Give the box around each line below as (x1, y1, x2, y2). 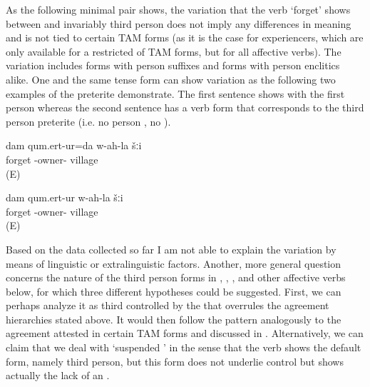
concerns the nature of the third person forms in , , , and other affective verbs (6, 270, 346, 285)
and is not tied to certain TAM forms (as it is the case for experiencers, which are (6, 30, 364, 45)
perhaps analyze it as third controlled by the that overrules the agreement (6, 298, 329, 313)
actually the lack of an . (6, 368, 110, 383)
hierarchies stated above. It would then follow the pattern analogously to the (6, 311, 341, 326)
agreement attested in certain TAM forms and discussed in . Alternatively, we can (6, 326, 364, 341)
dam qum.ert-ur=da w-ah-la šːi (6, 138, 142, 153)
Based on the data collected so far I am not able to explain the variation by (6, 241, 336, 256)
